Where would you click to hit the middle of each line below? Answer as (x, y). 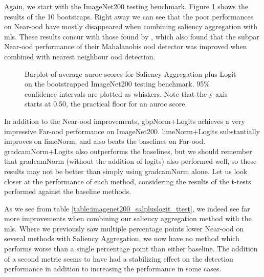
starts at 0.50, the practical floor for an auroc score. (106, 104)
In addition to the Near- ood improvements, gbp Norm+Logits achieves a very (125, 121)
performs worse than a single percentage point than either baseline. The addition (131, 249)
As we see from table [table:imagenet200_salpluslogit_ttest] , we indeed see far (127, 208)
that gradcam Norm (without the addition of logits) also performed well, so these (130, 161)
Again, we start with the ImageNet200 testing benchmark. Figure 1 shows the (126, 6)
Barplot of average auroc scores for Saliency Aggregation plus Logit (130, 73)
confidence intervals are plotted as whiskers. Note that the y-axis (126, 93)
